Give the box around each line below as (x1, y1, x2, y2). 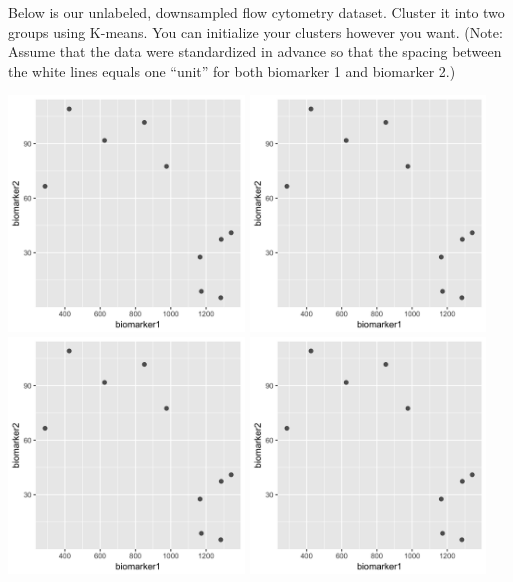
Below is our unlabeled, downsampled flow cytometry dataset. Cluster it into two (8, 2, 505, 22)
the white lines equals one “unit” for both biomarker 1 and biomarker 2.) (8, 60, 456, 81)
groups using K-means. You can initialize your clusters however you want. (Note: (8, 21, 503, 42)
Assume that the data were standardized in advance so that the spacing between (8, 41, 502, 62)
